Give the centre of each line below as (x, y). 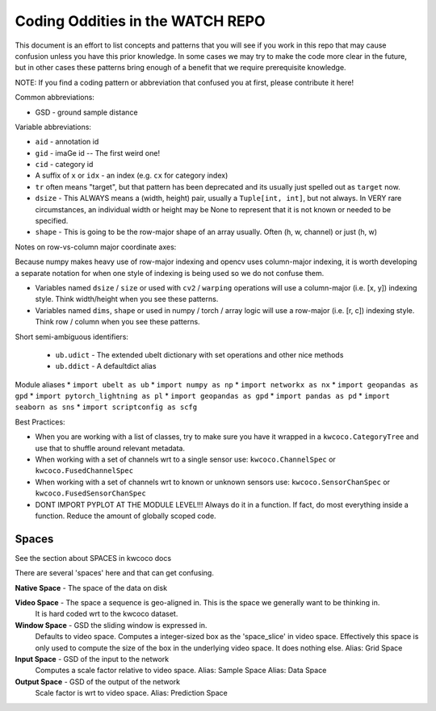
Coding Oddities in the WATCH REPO (140, 21)
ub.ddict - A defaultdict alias (106, 366)
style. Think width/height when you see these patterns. (127, 299)
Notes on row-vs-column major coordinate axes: (96, 247)
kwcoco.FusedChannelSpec (84, 471)
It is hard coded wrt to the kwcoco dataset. (107, 614)
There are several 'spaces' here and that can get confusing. (114, 573)
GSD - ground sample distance (86, 112)
